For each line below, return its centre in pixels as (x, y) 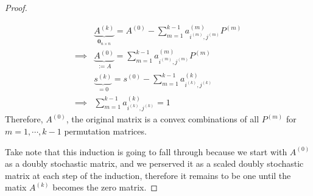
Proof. (16, 7)
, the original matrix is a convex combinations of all (163, 119)
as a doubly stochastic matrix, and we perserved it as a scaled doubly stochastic (154, 163)
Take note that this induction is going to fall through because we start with (146, 151)
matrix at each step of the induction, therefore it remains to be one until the (148, 175)
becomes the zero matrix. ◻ (105, 187)
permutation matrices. (105, 131)
